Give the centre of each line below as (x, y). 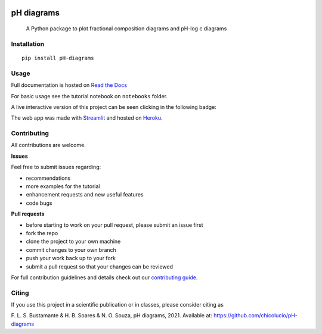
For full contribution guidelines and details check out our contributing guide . (104, 277)
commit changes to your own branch (71, 249)
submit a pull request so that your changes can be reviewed (99, 266)
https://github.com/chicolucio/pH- (256, 316)
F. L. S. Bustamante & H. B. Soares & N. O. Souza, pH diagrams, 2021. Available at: (112, 316)
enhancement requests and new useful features (85, 195)
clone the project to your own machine (73, 242)
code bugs (39, 203)
